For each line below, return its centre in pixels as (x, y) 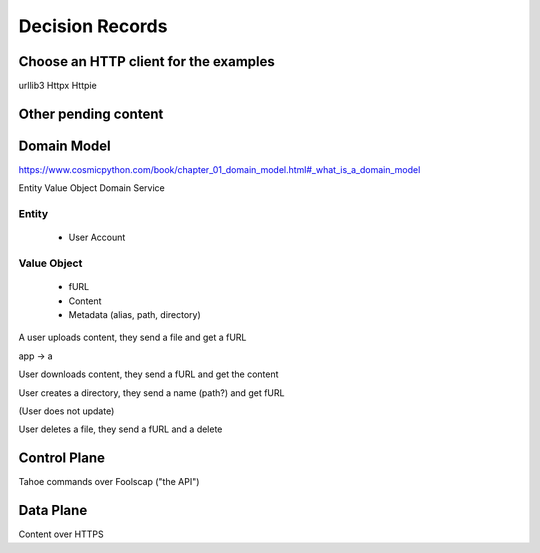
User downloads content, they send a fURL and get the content (148, 374)
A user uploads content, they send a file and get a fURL (132, 337)
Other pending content (91, 113)
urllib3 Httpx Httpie (57, 86)
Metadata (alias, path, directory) (135, 315)
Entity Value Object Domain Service (91, 188)
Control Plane (61, 458)
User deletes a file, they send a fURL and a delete (120, 429)
